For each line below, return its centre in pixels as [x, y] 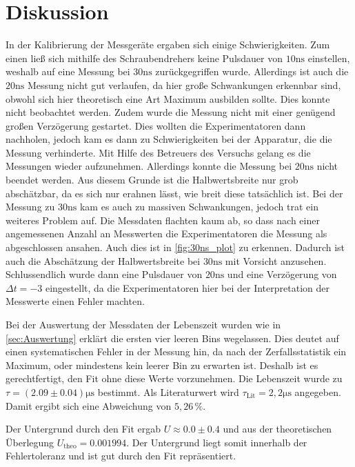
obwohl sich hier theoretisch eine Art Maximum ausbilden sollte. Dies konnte [168, 98]
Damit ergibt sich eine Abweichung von [89, 405]
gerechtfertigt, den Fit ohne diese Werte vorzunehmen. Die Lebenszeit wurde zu [174, 378]
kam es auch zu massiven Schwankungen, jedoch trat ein [199, 207]
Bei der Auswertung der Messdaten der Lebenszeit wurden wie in [143, 324]
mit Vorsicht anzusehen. [276, 260]
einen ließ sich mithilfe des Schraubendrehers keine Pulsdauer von [144, 58]
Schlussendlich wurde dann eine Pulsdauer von [104, 274]
